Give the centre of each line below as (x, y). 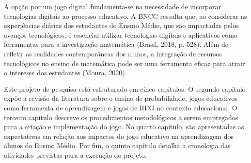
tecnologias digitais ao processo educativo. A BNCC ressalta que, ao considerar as (125, 16)
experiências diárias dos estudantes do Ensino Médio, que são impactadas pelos (121, 25)
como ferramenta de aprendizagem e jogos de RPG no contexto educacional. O (121, 107)
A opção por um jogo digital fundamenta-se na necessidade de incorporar (113, 6)
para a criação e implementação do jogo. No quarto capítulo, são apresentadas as (124, 127)
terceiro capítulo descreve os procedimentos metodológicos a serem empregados (121, 117)
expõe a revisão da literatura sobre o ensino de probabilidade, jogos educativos (121, 98)
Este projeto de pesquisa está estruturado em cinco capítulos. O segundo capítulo (125, 88)
